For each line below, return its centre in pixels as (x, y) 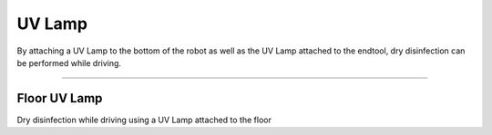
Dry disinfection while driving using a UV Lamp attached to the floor (144, 120)
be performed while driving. (69, 63)
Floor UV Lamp (60, 98)
